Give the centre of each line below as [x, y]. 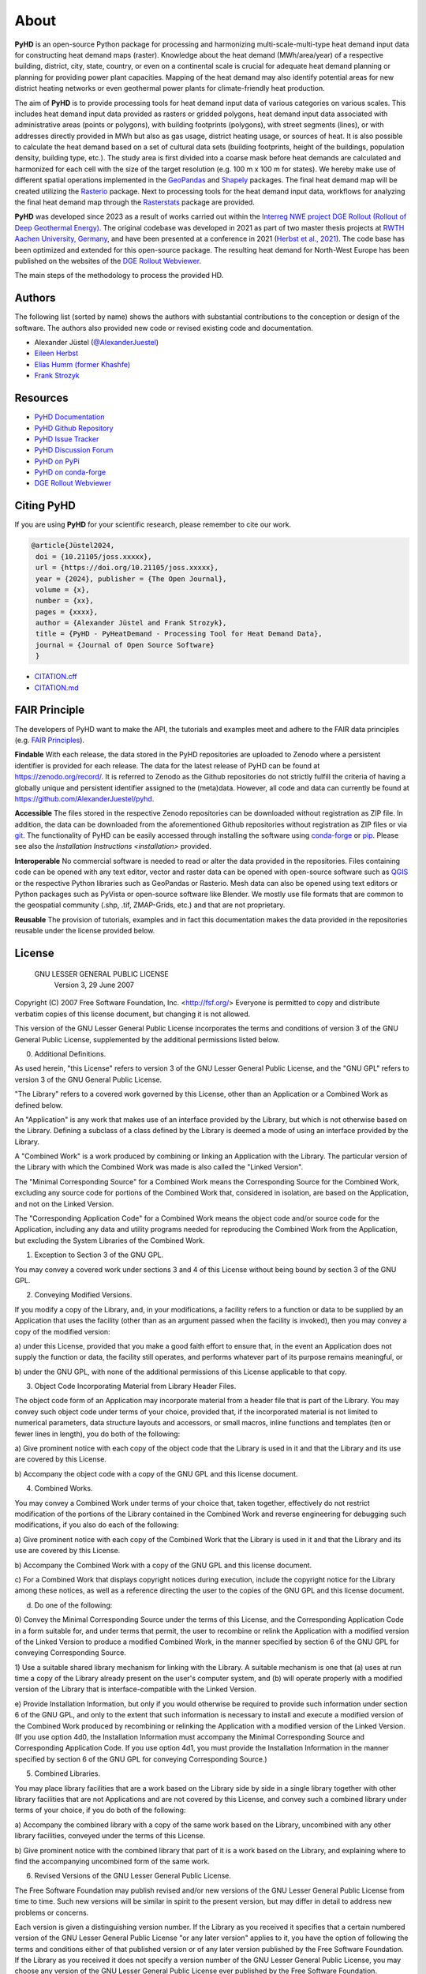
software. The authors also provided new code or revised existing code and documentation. [164, 328]
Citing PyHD [45, 506]
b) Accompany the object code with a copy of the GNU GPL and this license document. [156, 1473]
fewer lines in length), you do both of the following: [97, 1434]
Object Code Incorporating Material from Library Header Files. [135, 1387]
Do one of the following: [73, 1605]
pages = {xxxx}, [67, 612]
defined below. [39, 1105]
